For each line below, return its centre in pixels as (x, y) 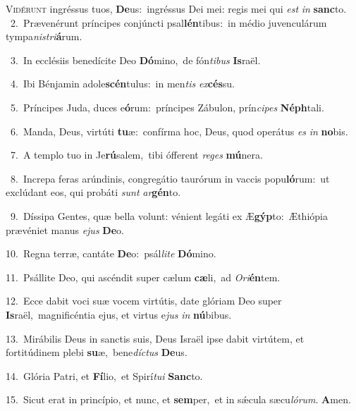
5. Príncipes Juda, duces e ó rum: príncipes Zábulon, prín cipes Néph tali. (167, 107)
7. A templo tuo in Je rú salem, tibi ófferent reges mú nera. (136, 155)
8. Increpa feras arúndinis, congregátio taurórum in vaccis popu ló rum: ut (170, 178)
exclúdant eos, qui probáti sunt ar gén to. (93, 192)
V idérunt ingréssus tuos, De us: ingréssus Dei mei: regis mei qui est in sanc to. (176, 8)
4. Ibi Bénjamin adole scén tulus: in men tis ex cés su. (122, 84)
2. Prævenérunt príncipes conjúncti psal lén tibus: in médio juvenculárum (168, 22)
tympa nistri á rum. (44, 36)
